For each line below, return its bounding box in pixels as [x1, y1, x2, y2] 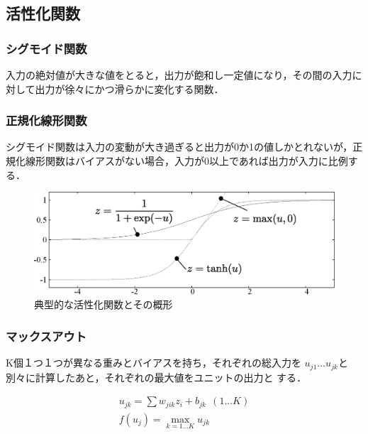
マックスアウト [6, 327, 87, 345]
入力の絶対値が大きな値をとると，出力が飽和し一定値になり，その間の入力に [6, 67, 362, 82]
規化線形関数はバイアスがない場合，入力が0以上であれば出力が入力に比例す [6, 153, 358, 168]
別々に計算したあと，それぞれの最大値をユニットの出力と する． [6, 369, 307, 384]
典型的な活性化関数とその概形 [34, 297, 173, 312]
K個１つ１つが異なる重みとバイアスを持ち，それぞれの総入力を [6, 355, 301, 370]
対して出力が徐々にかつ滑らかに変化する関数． [6, 81, 224, 96]
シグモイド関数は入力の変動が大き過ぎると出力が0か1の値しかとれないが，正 [6, 139, 363, 154]
